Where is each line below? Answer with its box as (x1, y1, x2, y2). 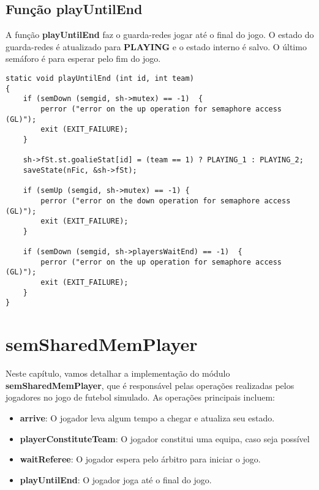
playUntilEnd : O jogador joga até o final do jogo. (20, 473, 212, 486)
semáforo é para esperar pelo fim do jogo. (6, 52, 161, 65)
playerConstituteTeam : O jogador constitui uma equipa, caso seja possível (20, 432, 310, 445)
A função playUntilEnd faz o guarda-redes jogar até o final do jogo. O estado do (6, 28, 314, 41)
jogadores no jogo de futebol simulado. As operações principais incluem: (6, 391, 275, 404)
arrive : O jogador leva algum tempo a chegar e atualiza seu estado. (20, 411, 275, 424)
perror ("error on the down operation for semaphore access (40, 196, 291, 205)
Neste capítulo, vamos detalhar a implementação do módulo (6, 367, 230, 380)
